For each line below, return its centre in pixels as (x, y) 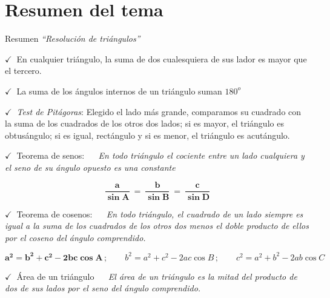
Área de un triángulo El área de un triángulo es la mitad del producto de (157, 276)
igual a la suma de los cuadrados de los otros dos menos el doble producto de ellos (157, 226)
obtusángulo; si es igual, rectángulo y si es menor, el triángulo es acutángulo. (147, 135)
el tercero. (23, 71)
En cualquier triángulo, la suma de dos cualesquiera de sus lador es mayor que (162, 58)
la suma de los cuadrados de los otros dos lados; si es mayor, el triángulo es (144, 123)
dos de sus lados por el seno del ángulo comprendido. (103, 288)
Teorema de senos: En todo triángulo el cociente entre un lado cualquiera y (160, 155)
